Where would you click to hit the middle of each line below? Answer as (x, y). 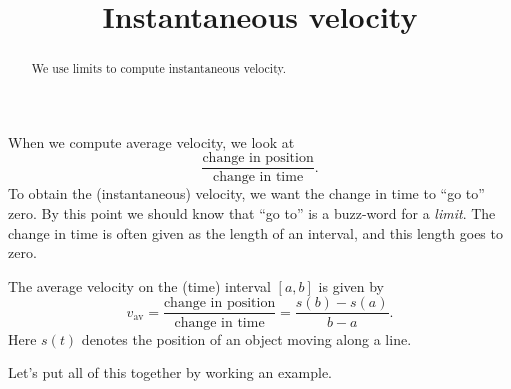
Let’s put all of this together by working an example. (170, 372)
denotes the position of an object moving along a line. (246, 338)
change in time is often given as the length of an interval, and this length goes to (255, 232)
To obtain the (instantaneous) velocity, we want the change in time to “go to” (246, 193)
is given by (351, 285)
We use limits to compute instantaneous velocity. (159, 68)
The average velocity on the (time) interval (139, 285)
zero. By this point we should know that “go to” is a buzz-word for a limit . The (252, 213)
